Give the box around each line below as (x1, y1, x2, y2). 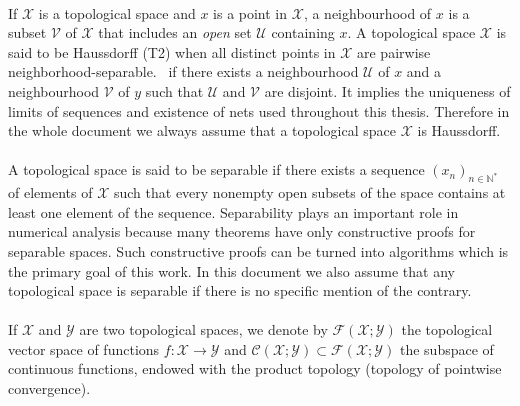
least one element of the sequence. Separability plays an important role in (8, 201, 459, 222)
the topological (401, 319, 493, 340)
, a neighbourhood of (303, 2, 432, 23)
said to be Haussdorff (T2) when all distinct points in (8, 41, 336, 62)
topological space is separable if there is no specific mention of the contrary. (8, 280, 472, 301)
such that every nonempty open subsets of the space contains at (113, 182, 506, 203)
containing (271, 22, 335, 43)
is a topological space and (38, 2, 196, 23)
